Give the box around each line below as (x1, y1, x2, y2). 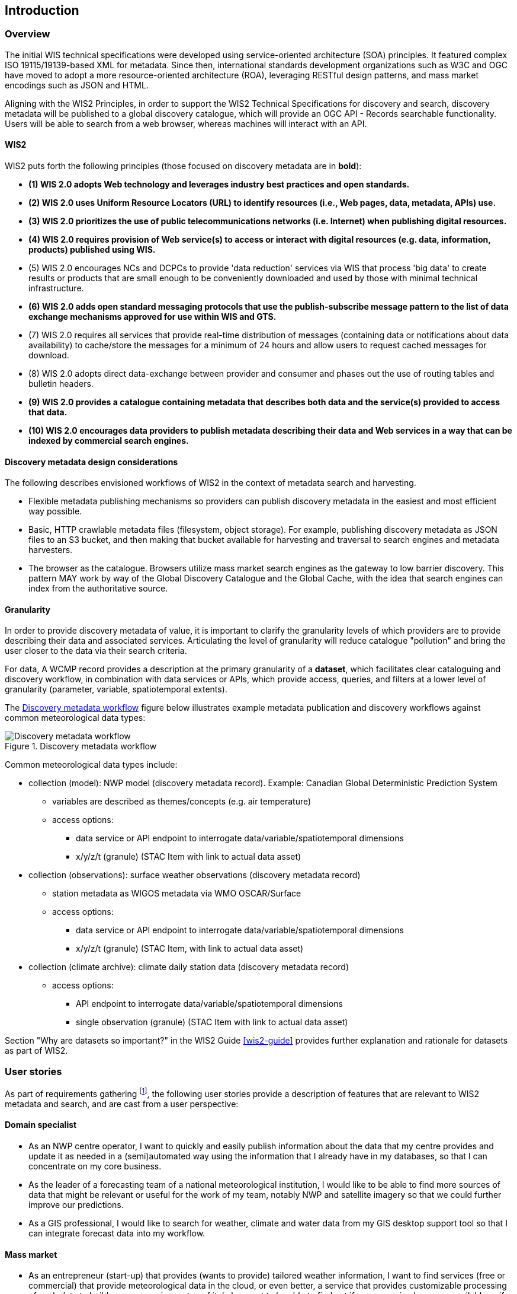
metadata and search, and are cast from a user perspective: (5, 1098, 239, 1109)
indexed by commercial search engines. (28, 435, 189, 446)
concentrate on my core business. (28, 1161, 162, 1172)
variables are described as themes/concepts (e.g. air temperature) (52, 796, 312, 807)
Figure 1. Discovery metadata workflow (5, 741, 157, 752)
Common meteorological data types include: (5, 759, 178, 770)
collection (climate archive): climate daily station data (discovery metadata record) (28, 962, 349, 972)
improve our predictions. (28, 1200, 124, 1210)
